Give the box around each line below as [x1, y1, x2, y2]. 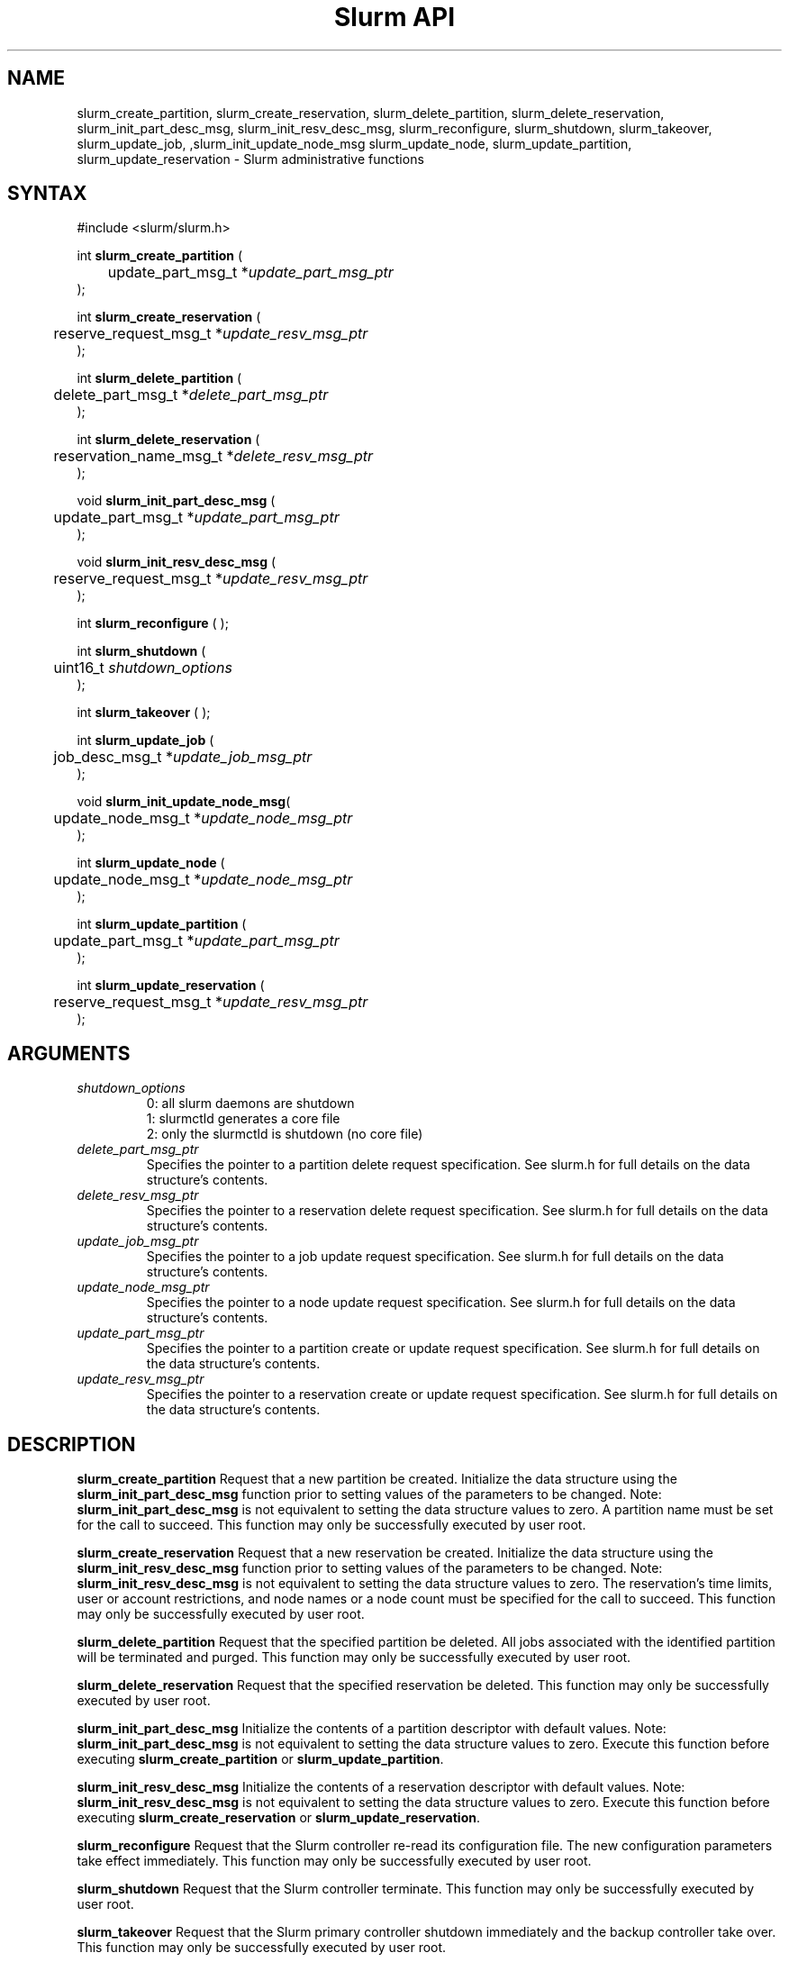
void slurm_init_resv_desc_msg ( [77, 554, 277, 570]
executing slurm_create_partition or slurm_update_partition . [77, 1751, 444, 1767]
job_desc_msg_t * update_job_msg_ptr [53, 748, 313, 767]
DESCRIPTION [7, 1432, 136, 1456]
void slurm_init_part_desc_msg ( [77, 493, 276, 509]
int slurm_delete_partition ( [77, 370, 242, 386]
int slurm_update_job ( [77, 732, 214, 749]
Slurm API [333, 2, 456, 32]
